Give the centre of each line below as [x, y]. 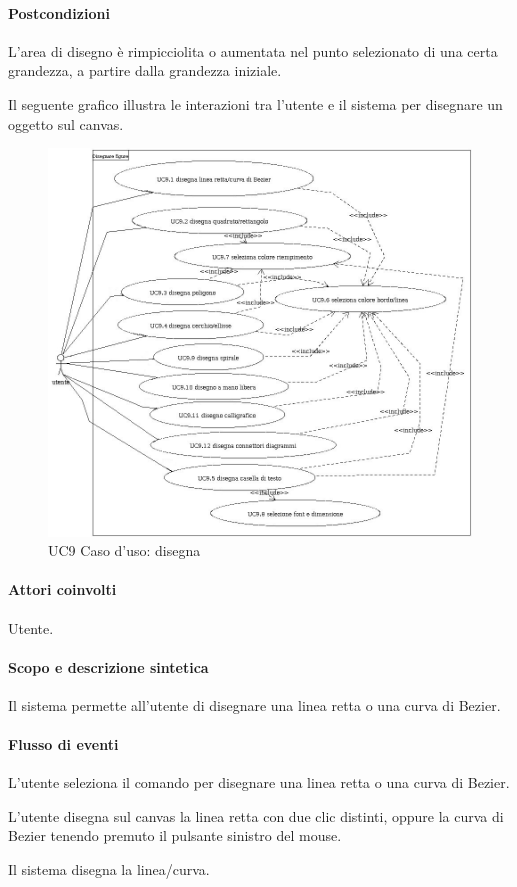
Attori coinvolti [62, 589]
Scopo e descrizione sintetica [108, 666]
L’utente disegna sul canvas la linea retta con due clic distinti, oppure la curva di [256, 815]
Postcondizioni [59, 12]
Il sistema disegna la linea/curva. [109, 869]
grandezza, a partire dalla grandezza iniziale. [145, 70]
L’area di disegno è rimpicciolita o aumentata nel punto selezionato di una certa [253, 50]
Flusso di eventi [63, 744]
